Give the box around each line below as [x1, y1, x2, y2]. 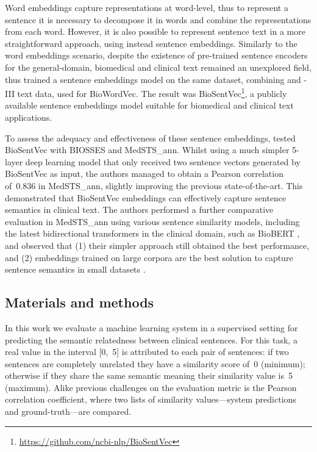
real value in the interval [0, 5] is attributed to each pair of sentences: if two [5, 345, 289, 358]
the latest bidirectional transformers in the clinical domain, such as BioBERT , [5, 227, 300, 240]
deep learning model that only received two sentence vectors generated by [25, 155, 301, 168]
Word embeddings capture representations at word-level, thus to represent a [5, 1, 288, 13]
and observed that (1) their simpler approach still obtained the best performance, [5, 239, 310, 251]
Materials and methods [5, 293, 154, 312]
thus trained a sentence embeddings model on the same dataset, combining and [5, 73, 301, 85]
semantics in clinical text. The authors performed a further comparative [5, 203, 274, 216]
